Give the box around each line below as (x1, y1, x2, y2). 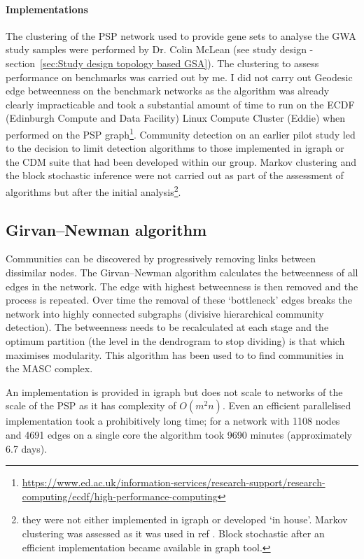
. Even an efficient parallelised (222, 398, 351, 413)
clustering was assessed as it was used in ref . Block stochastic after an (22, 525, 325, 540)
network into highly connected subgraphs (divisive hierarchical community (6, 306, 324, 320)
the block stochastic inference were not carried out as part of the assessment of (6, 168, 344, 183)
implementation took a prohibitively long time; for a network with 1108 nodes (6, 413, 340, 428)
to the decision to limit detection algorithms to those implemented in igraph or (6, 141, 344, 155)
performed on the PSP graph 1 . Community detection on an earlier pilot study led (6, 125, 356, 141)
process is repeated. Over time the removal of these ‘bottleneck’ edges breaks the (6, 292, 352, 307)
